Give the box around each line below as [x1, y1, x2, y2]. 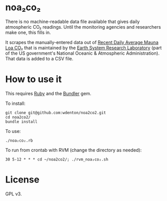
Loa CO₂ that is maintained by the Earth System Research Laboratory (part [5, 44, 162, 51]
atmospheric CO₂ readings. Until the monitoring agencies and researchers [5, 24, 161, 30]
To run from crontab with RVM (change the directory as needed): [5, 147, 142, 153]
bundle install [5, 119, 38, 124]
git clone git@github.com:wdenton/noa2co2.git [5, 110, 106, 115]
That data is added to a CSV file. [5, 55, 74, 61]
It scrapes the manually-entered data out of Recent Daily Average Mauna [5, 39, 159, 45]
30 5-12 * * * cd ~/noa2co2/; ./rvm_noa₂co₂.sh [5, 157, 109, 162]
